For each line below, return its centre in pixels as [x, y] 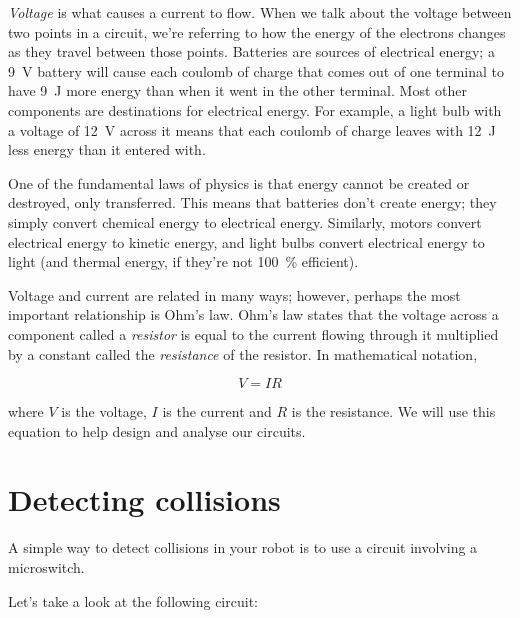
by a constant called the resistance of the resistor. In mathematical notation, [243, 353]
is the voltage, [104, 411]
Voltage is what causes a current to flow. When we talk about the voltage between [260, 12]
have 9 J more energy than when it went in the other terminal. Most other [237, 90]
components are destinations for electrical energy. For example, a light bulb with [255, 109]
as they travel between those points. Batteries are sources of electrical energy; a [251, 51]
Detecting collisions [144, 499]
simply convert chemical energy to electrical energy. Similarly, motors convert [245, 221]
